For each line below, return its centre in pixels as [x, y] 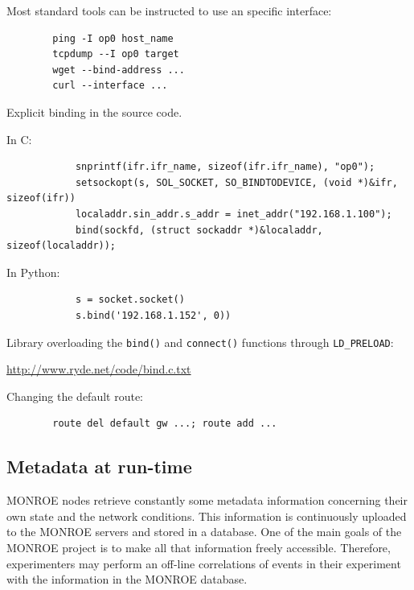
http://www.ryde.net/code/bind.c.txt [99, 369]
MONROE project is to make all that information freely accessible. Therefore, [199, 547]
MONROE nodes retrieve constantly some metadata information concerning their [207, 500]
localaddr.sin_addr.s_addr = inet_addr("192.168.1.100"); [234, 214]
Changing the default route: [75, 396]
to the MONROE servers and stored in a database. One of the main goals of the [204, 532]
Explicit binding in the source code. [94, 111]
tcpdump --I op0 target [116, 54]
